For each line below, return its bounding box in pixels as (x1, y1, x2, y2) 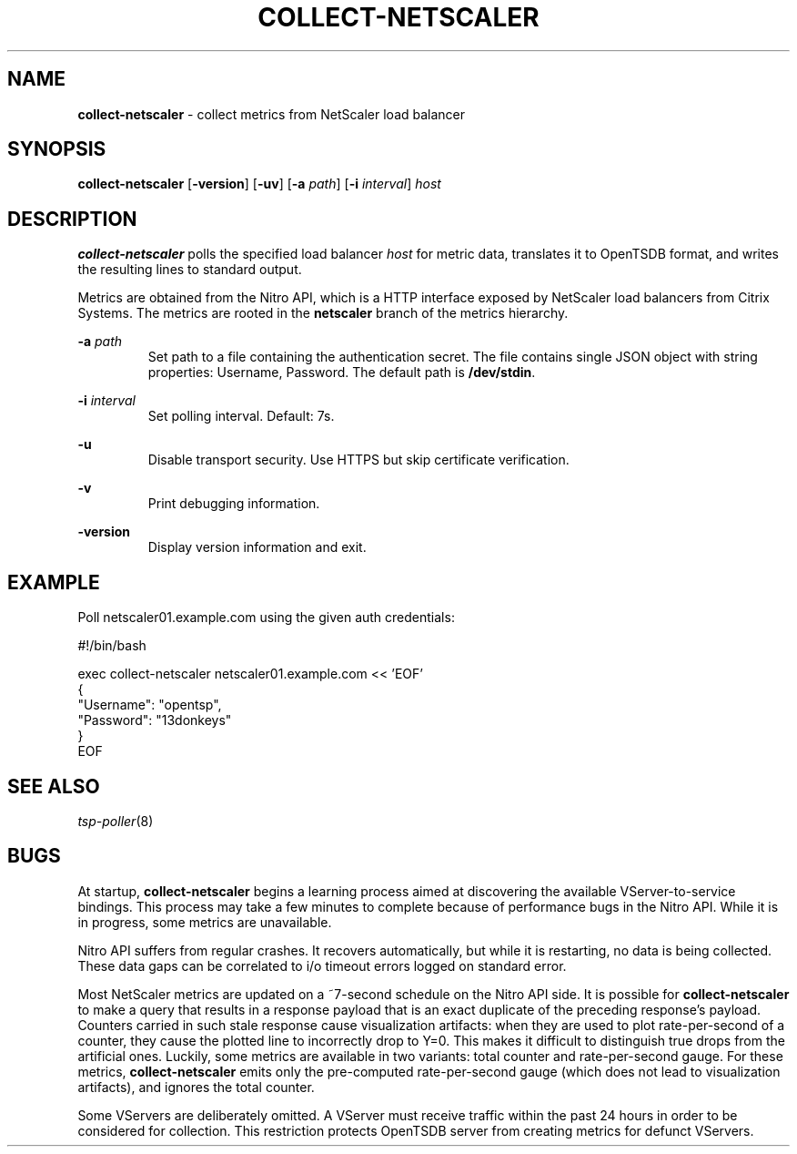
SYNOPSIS (7, 138, 106, 161)
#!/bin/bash (77, 638, 146, 654)
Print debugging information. (147, 495, 320, 512)
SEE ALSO (7, 774, 100, 798)
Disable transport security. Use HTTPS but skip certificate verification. (147, 452, 570, 468)
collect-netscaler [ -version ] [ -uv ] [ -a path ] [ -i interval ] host (77, 176, 441, 192)
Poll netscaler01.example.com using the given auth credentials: (77, 609, 455, 626)
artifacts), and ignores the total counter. (77, 1078, 315, 1095)
